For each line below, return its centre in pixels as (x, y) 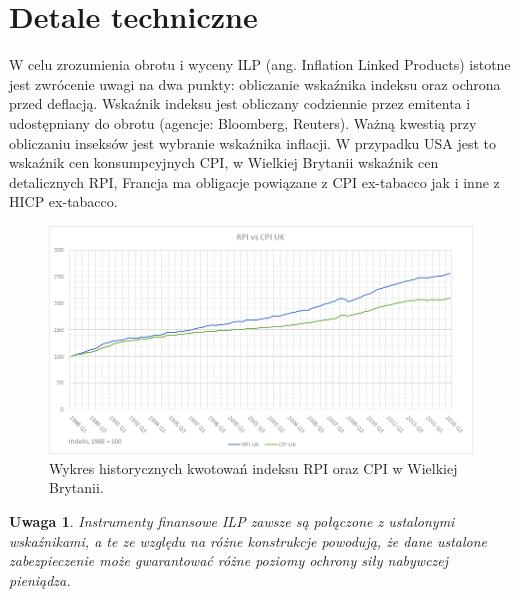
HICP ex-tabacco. (63, 201)
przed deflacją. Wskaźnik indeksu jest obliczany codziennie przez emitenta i (240, 103)
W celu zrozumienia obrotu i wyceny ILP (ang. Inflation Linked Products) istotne (260, 64)
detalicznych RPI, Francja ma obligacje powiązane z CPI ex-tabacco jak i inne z (254, 181)
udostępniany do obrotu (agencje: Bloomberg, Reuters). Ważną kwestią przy (243, 122)
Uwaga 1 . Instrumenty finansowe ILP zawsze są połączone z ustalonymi (232, 520)
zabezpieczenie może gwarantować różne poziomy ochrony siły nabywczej (229, 560)
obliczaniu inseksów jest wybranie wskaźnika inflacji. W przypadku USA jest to (252, 142)
